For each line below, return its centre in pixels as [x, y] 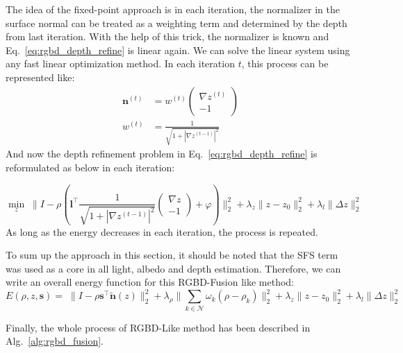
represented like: [40, 77]
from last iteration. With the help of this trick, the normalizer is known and [167, 36]
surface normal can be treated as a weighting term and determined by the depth [176, 23]
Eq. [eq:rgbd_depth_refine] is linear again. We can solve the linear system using [178, 50]
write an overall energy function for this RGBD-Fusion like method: [150, 282]
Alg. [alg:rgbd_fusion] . [55, 341]
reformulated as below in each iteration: [90, 167]
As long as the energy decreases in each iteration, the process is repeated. [162, 231]
